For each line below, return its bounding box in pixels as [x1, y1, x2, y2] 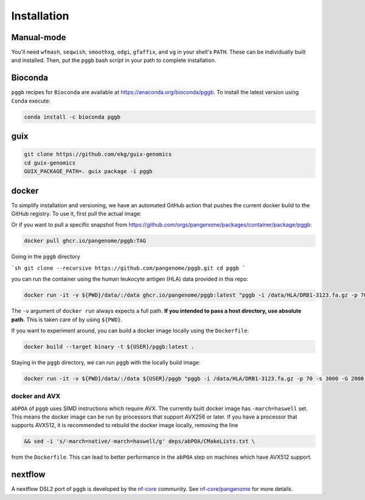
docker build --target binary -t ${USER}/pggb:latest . [24, 343, 195, 350]
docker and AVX [11, 392, 61, 400]
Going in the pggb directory [11, 253, 80, 261]
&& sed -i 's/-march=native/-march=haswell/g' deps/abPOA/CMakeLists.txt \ [24, 438, 255, 445]
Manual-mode [11, 32, 66, 43]
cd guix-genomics [24, 159, 76, 166]
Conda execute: [11, 97, 51, 104]
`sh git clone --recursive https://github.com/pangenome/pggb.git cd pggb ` [11, 264, 246, 272]
